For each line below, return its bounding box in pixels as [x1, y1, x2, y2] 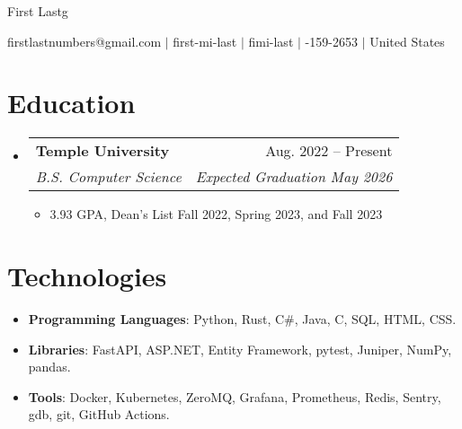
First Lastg [7, 2, 68, 20]
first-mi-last [173, 31, 237, 50]
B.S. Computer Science [35, 166, 182, 188]
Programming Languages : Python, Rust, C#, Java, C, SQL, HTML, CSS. [28, 310, 457, 328]
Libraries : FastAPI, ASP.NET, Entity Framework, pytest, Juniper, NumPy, [28, 339, 452, 358]
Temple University [35, 140, 170, 162]
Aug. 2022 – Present [265, 140, 393, 162]
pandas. [28, 357, 71, 376]
